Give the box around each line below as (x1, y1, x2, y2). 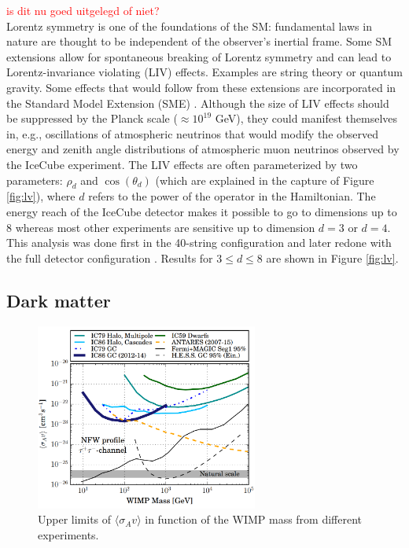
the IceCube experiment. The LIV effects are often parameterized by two (6, 156, 358, 172)
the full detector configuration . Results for (6, 249, 213, 266)
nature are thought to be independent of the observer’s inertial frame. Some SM (6, 33, 392, 50)
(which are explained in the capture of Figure (155, 171, 374, 188)
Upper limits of (38, 511, 112, 528)
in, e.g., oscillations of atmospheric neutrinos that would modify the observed (6, 125, 379, 142)
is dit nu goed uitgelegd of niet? (6, 2, 160, 18)
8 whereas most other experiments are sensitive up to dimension (6, 219, 315, 235)
